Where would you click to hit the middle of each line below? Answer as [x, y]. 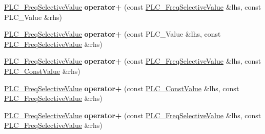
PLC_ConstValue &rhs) [42, 71]
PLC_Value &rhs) [33, 17]
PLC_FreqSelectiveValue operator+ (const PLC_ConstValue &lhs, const [122, 88]
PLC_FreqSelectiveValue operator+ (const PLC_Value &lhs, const [113, 34]
